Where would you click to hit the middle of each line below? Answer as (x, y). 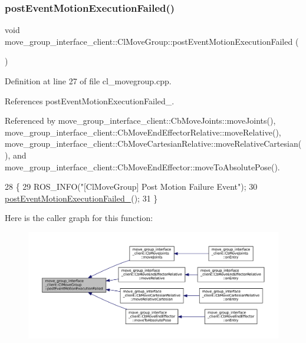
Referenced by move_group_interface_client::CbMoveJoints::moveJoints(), (140, 121)
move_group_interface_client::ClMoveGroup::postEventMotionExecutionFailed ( (152, 41)
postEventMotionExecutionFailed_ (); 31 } (81, 198)
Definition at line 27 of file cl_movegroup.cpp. (88, 81)
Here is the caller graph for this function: (79, 218)
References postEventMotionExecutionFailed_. (90, 100)
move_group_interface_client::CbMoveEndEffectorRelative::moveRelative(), (143, 132)
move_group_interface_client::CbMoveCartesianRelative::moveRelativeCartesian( (153, 144)
